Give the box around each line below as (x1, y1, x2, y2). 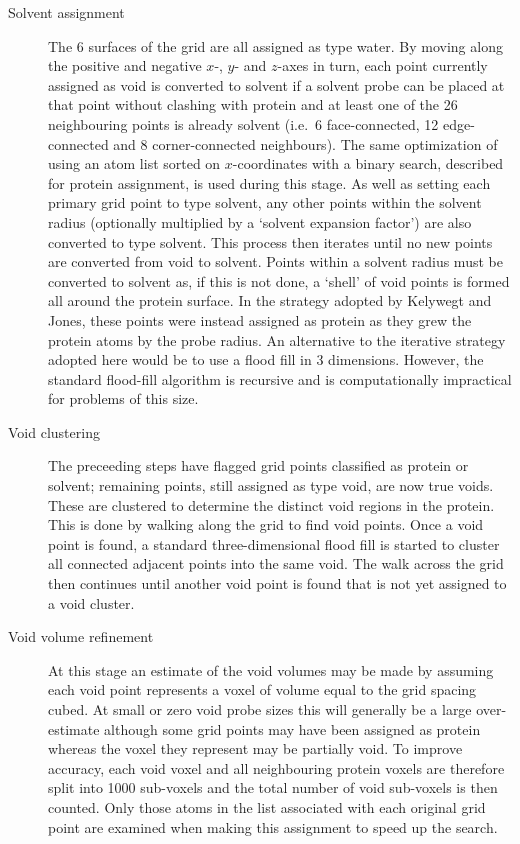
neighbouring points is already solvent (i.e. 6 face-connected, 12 (48, 113, 439, 134)
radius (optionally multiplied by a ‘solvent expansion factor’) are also (48, 211, 472, 232)
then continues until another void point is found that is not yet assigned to (48, 573, 507, 594)
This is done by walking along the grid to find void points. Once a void (48, 514, 484, 535)
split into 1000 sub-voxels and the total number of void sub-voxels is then (48, 777, 498, 798)
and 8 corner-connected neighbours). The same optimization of (113, 133, 498, 154)
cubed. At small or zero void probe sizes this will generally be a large (48, 699, 472, 719)
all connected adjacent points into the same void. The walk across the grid (48, 553, 504, 574)
